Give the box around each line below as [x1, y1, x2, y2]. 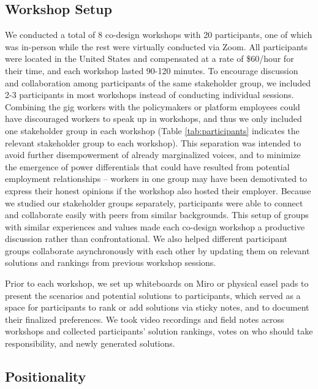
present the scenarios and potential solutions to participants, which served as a [5, 289, 301, 301]
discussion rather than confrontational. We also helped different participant [5, 232, 288, 245]
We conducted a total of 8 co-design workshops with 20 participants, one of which [5, 28, 312, 41]
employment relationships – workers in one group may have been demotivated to [5, 172, 308, 185]
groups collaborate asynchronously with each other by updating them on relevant [5, 244, 310, 257]
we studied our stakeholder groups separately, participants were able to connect [5, 196, 303, 209]
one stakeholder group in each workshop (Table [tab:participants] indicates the [5, 124, 300, 137]
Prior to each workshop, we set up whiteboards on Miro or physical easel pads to [5, 277, 309, 290]
